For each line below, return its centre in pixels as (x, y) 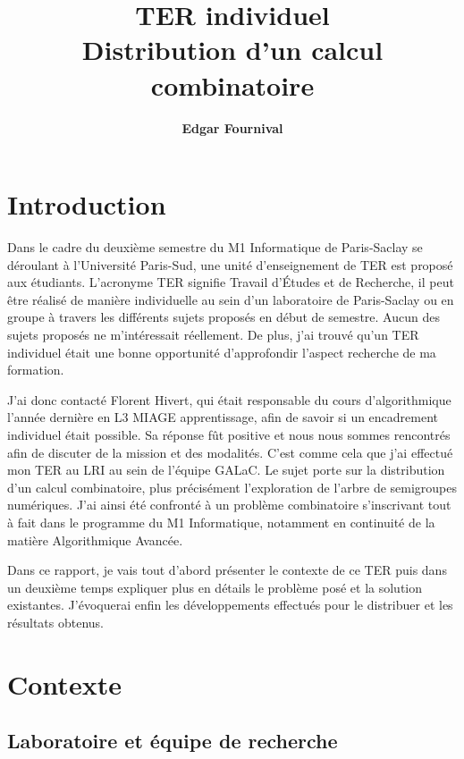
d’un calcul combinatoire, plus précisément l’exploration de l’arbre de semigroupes (232, 487)
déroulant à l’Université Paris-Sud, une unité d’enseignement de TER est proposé (230, 264)
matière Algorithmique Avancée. (95, 540)
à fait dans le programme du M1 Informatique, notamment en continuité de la (221, 522)
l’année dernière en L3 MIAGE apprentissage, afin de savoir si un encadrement (223, 417)
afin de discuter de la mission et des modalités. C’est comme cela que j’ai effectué (230, 452)
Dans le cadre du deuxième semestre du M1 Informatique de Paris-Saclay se (215, 247)
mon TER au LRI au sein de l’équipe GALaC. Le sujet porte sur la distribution (226, 470)
